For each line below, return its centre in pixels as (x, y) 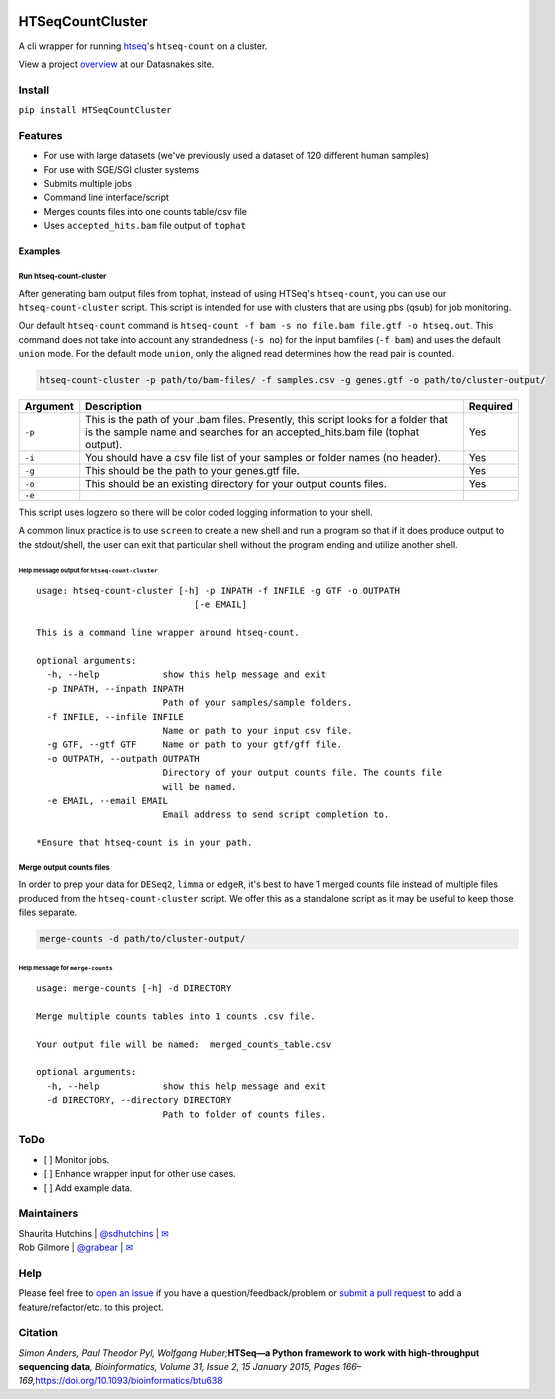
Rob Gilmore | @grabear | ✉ (76, 1247)
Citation (38, 1333)
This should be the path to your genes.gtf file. (192, 471)
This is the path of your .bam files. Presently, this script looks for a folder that (267, 420)
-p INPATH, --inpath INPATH (115, 688)
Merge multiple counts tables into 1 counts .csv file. (176, 1016)
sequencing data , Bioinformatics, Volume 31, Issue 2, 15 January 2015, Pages (179, 1367)
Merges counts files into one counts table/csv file (145, 211)
